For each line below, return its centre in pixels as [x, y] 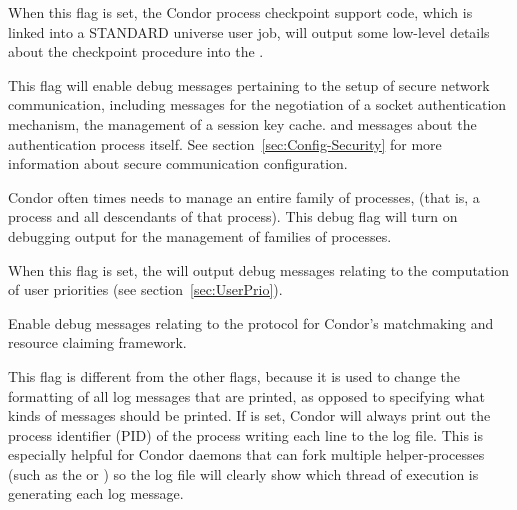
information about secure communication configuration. [178, 163]
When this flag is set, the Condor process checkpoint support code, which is [240, 12]
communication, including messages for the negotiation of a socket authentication [257, 104]
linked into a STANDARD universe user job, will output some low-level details [249, 31]
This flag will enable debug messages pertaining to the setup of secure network [249, 84]
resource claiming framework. [97, 342]
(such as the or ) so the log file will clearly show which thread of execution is [243, 473]
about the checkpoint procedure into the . [136, 51]
